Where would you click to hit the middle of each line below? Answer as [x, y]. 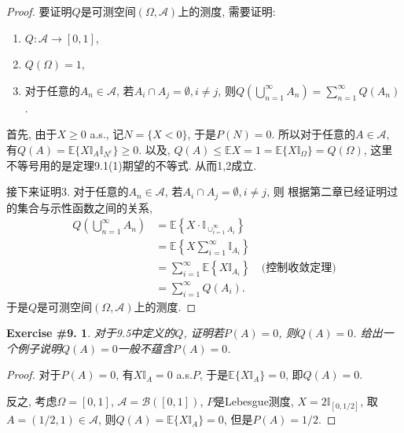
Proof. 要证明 [39, 11]
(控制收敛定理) [299, 268]
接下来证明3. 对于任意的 [68, 191]
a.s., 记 [107, 134]
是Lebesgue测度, [253, 401]
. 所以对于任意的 [313, 134]
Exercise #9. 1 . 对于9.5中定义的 [91, 333]
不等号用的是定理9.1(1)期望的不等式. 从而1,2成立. [132, 165]
